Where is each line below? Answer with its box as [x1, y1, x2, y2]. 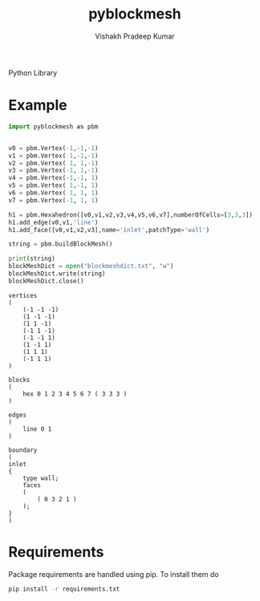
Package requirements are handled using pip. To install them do [8, 569, 219, 579]
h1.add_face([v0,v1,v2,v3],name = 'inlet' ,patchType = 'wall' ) [8, 225, 210, 233]
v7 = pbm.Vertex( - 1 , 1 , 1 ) [8, 196, 99, 205]
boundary [8, 446, 38, 454]
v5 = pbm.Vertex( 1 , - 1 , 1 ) [8, 181, 99, 189]
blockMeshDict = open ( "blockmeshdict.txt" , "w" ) [8, 262, 174, 270]
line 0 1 [22, 424, 52, 433]
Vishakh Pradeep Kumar [95, 31, 175, 41]
